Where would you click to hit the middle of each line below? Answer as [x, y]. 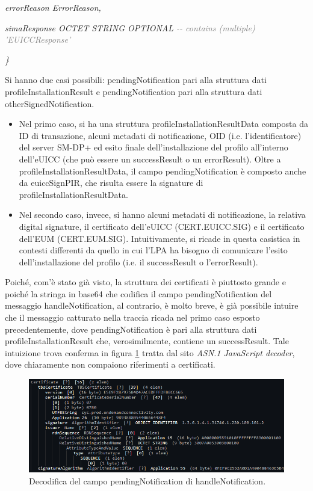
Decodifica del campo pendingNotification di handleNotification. [147, 480]
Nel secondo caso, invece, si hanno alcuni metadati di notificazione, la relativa [162, 215]
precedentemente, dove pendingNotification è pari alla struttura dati [131, 329]
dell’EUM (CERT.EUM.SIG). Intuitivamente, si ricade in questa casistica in [160, 238]
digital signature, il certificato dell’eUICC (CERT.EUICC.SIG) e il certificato [162, 226]
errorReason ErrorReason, [53, 7]
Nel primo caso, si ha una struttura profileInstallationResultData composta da [163, 124]
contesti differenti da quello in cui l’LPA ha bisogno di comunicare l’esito [153, 250]
